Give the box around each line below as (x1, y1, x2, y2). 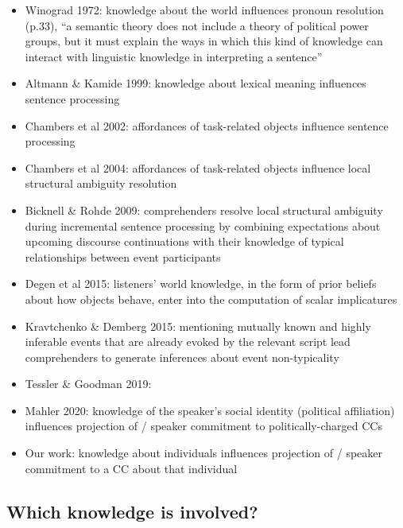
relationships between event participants (25, 248, 221, 265)
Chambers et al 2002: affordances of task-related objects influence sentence (25, 117, 389, 134)
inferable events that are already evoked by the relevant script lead (25, 333, 351, 350)
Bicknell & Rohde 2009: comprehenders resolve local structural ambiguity (25, 201, 383, 218)
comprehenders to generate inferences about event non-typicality (25, 348, 339, 365)
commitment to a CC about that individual (25, 460, 238, 476)
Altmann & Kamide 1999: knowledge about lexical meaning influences (25, 75, 366, 91)
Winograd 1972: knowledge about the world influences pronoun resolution (25, 2, 384, 17)
